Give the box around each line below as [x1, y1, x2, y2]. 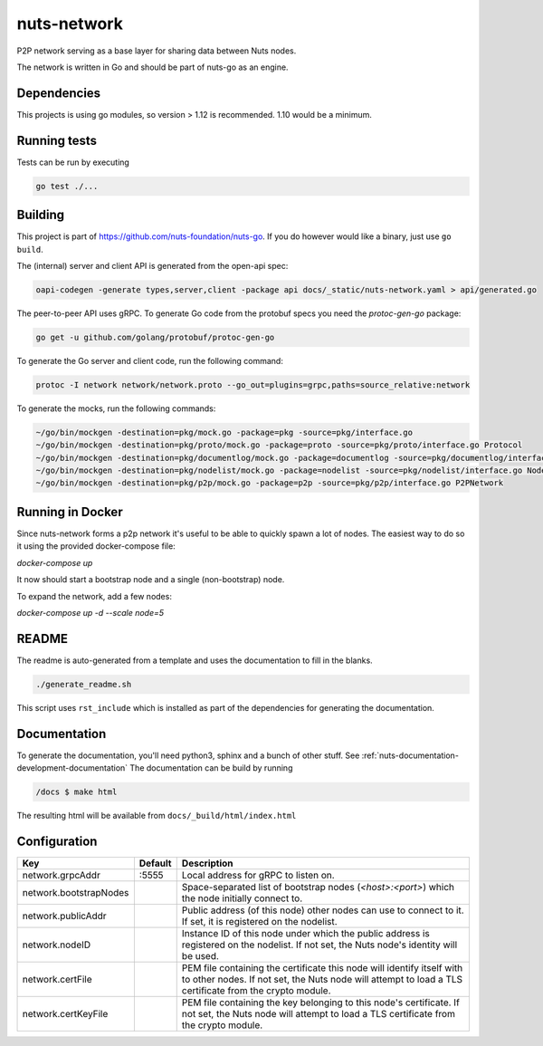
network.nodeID [22, 938, 91, 951]
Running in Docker [16, 504, 123, 520]
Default [138, 857, 172, 869]
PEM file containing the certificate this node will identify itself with [181, 961, 463, 974]
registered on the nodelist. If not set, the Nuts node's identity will [181, 938, 458, 951]
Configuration [16, 833, 98, 849]
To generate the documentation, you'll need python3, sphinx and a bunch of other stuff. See [16, 750, 360, 761]
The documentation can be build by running [129, 763, 293, 773]
